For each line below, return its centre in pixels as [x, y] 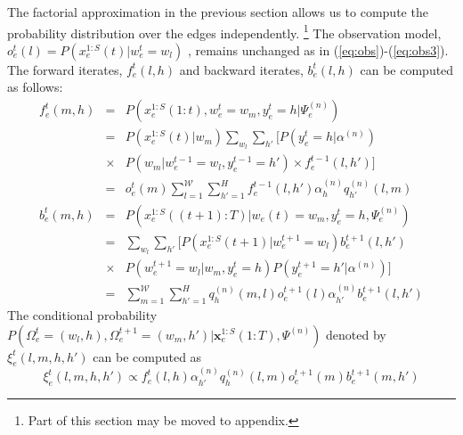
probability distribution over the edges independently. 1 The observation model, [224, 31]
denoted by [356, 334]
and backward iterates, [241, 69]
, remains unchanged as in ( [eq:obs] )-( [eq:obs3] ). [318, 49]
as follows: [35, 87]
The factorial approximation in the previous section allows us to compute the [218, 12]
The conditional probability [82, 314]
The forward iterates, [65, 69]
